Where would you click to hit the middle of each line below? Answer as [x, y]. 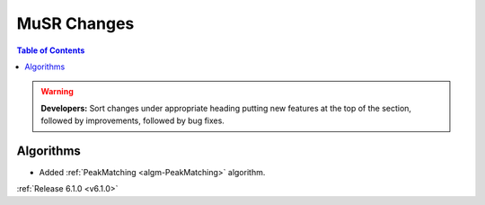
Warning [57, 92]
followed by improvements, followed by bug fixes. [132, 120]
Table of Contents [51, 50]
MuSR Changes [75, 23]
